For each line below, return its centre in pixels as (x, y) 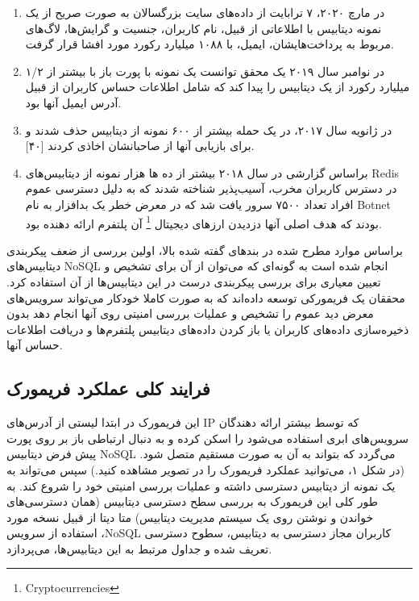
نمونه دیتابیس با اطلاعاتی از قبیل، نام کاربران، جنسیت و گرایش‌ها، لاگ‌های (203, 28)
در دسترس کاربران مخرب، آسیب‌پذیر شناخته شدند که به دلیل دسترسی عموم (211, 188)
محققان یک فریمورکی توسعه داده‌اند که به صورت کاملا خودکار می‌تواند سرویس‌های (206, 297)
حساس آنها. (35, 345)
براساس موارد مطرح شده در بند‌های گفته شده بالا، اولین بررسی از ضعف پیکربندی (205, 250)
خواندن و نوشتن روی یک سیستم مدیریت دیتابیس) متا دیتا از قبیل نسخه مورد (190, 517)
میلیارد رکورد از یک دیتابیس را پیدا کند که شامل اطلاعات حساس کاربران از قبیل (218, 87)
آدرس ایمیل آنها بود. (73, 102)
